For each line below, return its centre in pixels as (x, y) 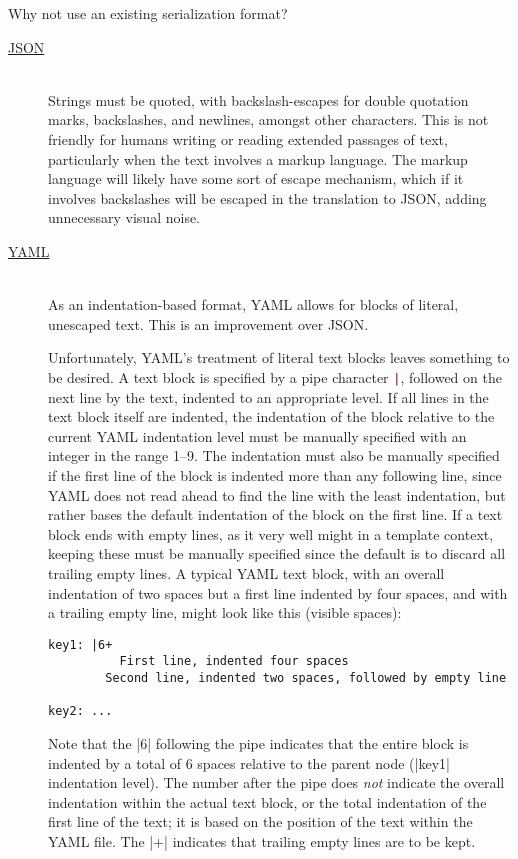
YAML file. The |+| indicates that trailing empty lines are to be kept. (262, 840)
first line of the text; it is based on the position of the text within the (260, 821)
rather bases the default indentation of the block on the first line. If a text (275, 514)
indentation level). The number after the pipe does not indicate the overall (276, 782)
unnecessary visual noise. (124, 217)
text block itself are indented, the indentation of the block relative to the (271, 416)
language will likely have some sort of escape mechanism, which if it (256, 178)
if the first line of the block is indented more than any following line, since (275, 474)
